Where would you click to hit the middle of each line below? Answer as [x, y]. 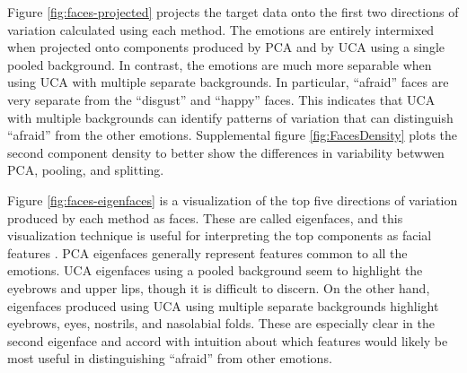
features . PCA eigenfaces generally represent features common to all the [207, 252]
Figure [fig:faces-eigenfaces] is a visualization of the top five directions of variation [233, 200]
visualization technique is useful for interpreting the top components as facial [220, 235]
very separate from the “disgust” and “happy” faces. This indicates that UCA [221, 99]
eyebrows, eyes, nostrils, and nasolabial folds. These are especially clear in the [221, 323]
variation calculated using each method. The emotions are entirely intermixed [221, 29]
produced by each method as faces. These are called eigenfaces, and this [205, 217]
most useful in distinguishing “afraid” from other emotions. [170, 358]
